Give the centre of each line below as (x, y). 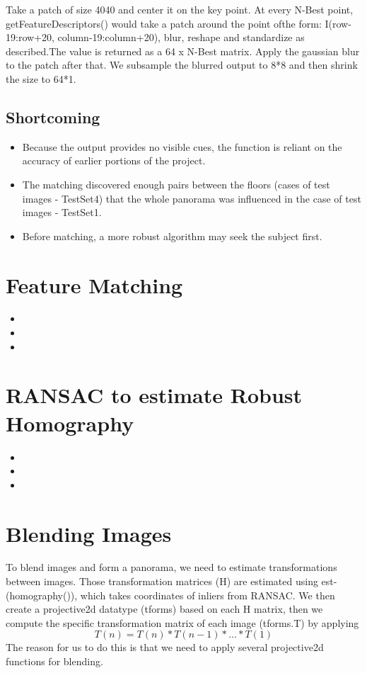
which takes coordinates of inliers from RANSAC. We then (208, 595)
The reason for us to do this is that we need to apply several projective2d (165, 647)
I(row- (338, 23)
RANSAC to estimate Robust (154, 395)
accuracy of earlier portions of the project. (114, 160)
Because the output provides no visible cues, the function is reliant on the (182, 146)
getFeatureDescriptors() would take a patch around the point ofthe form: (164, 23)
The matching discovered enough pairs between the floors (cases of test (176, 184)
